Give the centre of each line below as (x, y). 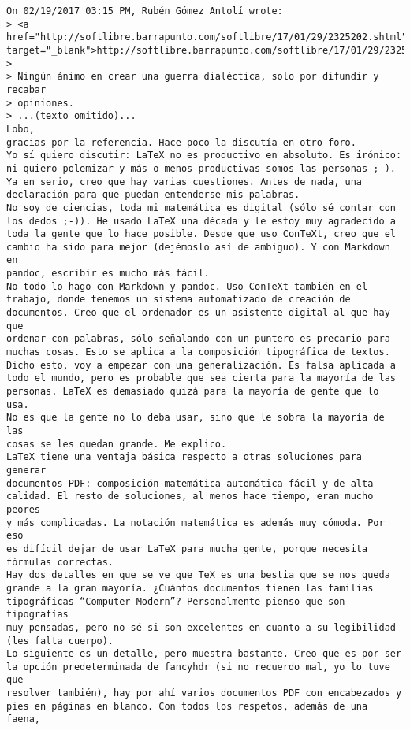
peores (23, 509)
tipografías (37, 615)
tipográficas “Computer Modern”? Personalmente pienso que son (176, 601)
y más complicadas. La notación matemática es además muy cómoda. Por (196, 522)
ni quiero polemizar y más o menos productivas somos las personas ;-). (201, 168)
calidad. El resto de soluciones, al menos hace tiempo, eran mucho (190, 497)
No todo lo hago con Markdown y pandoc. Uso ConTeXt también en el (187, 286)
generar (26, 470)
